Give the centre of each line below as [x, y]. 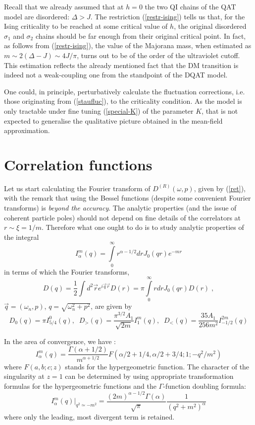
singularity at [24, 376]
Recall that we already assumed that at [64, 6]
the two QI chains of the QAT [190, 6]
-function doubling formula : [204, 386]
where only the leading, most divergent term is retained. [89, 416]
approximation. [27, 130]
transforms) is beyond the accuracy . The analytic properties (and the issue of [120, 208]
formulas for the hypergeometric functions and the [80, 386]
